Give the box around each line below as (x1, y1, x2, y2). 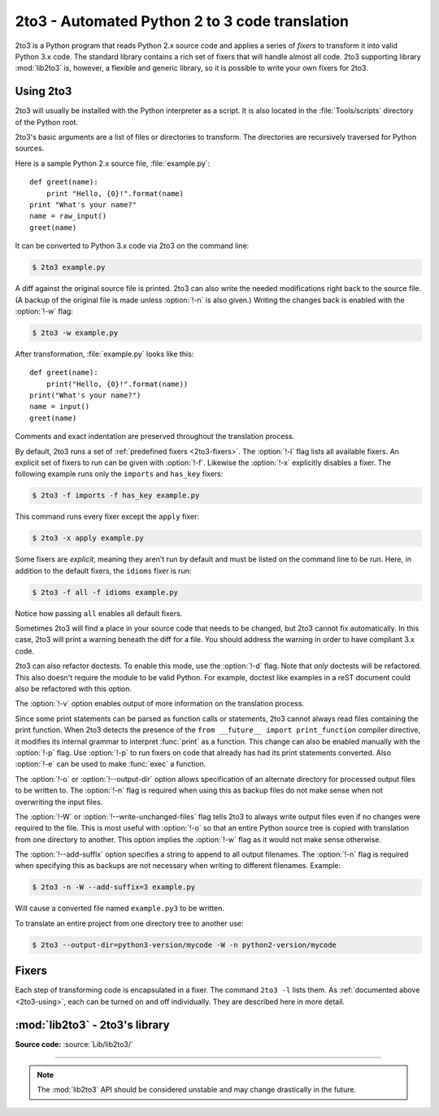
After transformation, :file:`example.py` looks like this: (15, 349, 194, 358)
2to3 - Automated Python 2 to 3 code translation (15, 12, 350, 30)
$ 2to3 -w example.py (32, 328, 119, 337)
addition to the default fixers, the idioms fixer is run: (15, 566, 192, 575)
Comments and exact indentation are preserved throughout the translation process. (15, 432, 295, 441)
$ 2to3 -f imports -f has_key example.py (32, 491, 200, 500)
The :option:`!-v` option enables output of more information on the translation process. (15, 699, 305, 709)
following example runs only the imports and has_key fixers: (15, 469, 224, 479)
